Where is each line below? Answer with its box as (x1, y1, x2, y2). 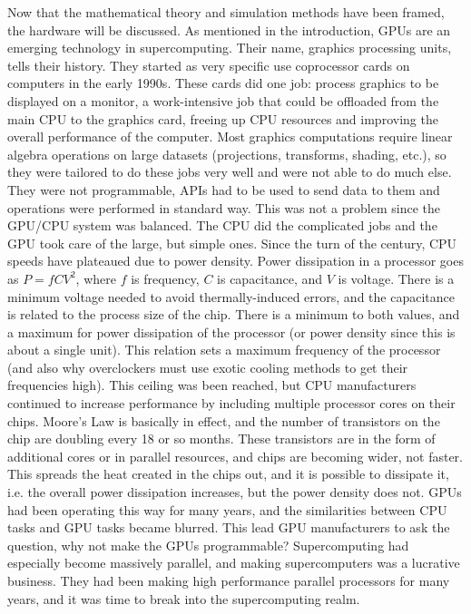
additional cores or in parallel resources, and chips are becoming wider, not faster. (7, 446, 463, 465)
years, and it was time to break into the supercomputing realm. (7, 589, 360, 608)
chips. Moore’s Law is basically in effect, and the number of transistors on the (7, 411, 440, 430)
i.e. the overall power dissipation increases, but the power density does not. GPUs (7, 482, 462, 502)
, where (75, 268, 116, 288)
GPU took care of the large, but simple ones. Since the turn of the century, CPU (7, 233, 457, 252)
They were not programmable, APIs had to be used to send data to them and (7, 180, 440, 199)
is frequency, (131, 268, 200, 288)
